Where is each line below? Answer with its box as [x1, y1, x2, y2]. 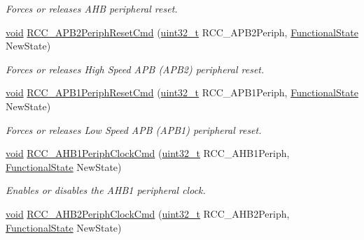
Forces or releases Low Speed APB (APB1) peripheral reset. [6, 122, 262, 137]
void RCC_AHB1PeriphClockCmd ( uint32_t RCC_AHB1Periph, [6, 146, 290, 160]
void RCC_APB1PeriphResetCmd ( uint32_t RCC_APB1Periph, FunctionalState [6, 85, 358, 100]
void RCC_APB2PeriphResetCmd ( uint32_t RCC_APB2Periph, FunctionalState [6, 24, 358, 39]
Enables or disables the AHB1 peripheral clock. [6, 183, 206, 197]
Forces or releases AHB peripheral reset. [6, 1, 178, 15]
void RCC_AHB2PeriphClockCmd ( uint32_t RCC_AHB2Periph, [6, 206, 290, 220]
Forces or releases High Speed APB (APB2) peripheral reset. [6, 61, 265, 76]
